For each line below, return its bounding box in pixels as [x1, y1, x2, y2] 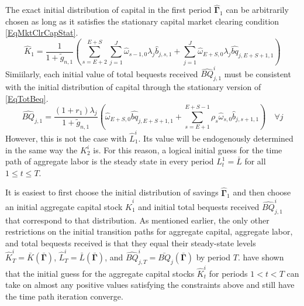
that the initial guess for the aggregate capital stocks [5, 267, 195, 279]
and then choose [233, 186, 291, 198]
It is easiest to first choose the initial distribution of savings [5, 186, 219, 198]
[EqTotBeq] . [5, 92, 49, 104]
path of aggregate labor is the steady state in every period [5, 155, 214, 167]
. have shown [237, 251, 284, 263]
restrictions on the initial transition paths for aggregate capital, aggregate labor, [5, 225, 293, 238]
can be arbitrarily [226, 4, 289, 16]
